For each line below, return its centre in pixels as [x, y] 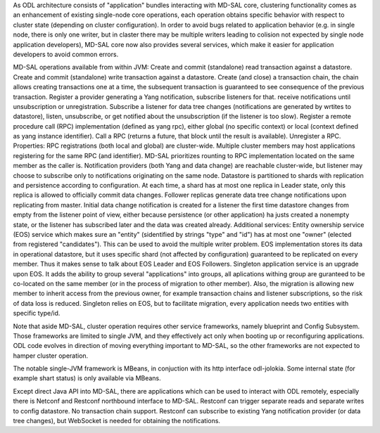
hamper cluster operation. [51, 356]
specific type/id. [37, 314]
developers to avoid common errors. [66, 54]
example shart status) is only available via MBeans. [87, 378]
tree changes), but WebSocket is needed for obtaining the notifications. [117, 421]
